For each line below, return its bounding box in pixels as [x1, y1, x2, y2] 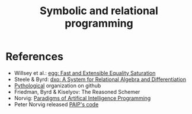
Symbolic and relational [40, 4, 158, 18]
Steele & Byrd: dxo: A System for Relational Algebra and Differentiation [14, 76, 187, 83]
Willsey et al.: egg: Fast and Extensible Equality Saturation [14, 69, 156, 76]
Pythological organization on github [14, 82, 101, 89]
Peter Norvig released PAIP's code [14, 100, 99, 108]
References [5, 50, 63, 63]
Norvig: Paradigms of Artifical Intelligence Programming [14, 95, 151, 102]
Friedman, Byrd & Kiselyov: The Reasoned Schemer [14, 88, 140, 95]
